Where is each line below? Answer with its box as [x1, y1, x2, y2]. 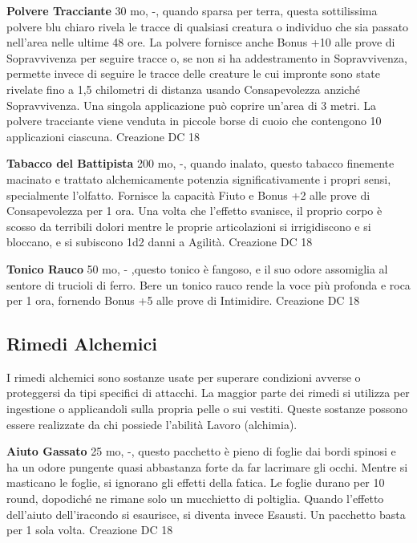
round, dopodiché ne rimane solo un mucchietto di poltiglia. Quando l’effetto [6, 490, 384, 507]
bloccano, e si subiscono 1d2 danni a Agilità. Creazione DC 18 [6, 233, 313, 250]
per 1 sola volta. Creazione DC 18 [6, 521, 173, 538]
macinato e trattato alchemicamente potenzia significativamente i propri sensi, [6, 170, 391, 187]
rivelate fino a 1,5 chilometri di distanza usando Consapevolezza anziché [6, 80, 360, 97]
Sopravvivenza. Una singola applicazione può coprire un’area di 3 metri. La [6, 96, 376, 113]
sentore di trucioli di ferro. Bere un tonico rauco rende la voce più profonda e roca [6, 276, 411, 293]
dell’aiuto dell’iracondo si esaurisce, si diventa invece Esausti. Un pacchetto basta [6, 505, 406, 522]
